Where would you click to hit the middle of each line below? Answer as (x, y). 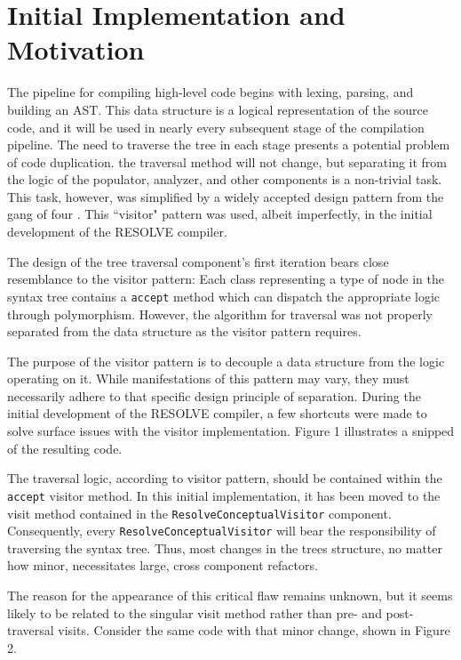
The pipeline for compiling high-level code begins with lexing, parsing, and (211, 92)
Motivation (76, 49)
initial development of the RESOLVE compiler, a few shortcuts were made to (217, 413)
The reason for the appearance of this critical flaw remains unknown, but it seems (230, 595)
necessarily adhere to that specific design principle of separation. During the (214, 395)
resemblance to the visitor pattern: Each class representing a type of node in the (226, 279)
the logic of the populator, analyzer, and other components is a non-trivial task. (225, 179)
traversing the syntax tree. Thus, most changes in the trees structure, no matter (225, 547)
